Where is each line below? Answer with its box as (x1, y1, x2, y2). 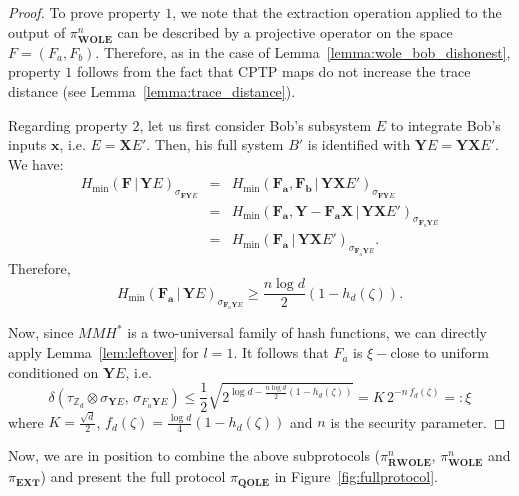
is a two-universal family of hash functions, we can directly (127, 322, 487, 343)
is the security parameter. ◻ (330, 411, 506, 432)
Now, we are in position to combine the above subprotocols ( (8, 445, 381, 466)
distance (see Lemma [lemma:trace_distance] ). (8, 80, 296, 101)
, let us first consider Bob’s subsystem (139, 114, 372, 135)
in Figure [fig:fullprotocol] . (274, 466, 438, 487)
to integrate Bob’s (390, 114, 501, 135)
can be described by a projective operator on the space (117, 21, 453, 42)
